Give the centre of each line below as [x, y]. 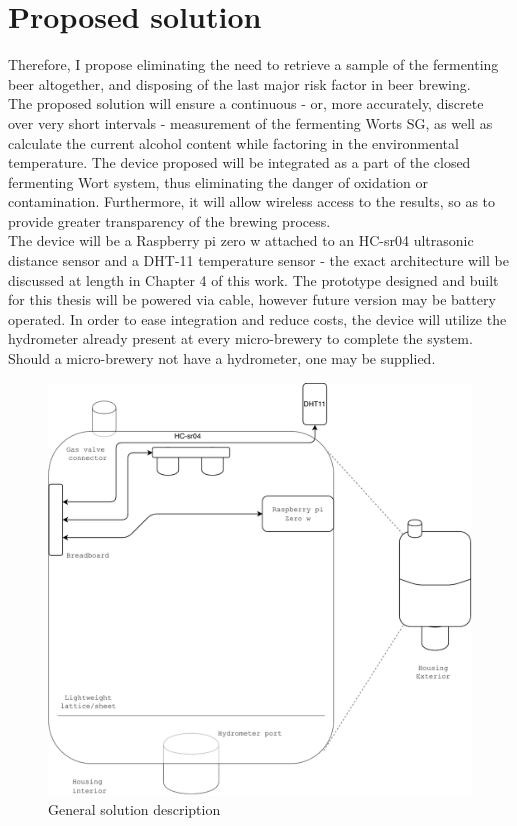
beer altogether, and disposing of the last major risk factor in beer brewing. [239, 83]
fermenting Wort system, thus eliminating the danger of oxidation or [218, 181]
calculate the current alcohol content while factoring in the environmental [233, 142]
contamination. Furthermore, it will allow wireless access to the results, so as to [252, 201]
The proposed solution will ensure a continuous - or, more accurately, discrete [246, 103]
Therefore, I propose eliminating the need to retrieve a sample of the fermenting [253, 64]
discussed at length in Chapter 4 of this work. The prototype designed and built [253, 279]
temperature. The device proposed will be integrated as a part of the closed [239, 162]
